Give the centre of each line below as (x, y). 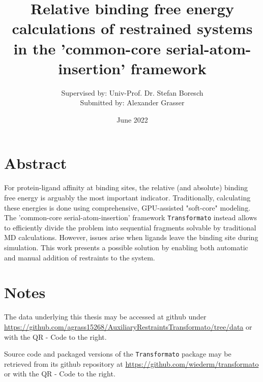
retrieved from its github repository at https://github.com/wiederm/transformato (131, 363)
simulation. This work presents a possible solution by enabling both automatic (126, 247)
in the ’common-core (87, 48)
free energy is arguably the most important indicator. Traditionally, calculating (127, 197)
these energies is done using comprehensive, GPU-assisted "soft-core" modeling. (127, 207)
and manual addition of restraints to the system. (80, 257)
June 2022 (132, 119)
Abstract (36, 163)
